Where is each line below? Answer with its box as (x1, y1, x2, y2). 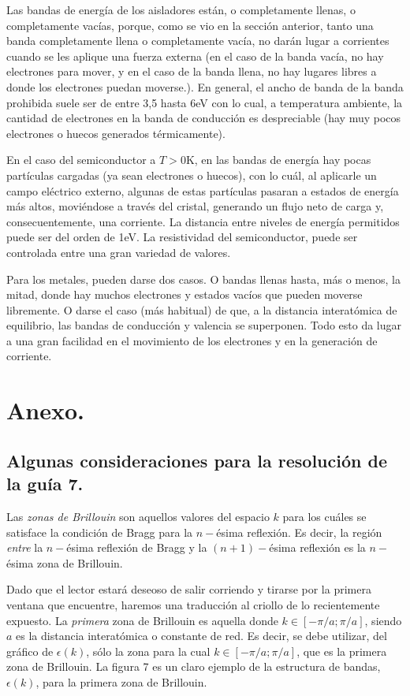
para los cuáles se (282, 508, 367, 525)
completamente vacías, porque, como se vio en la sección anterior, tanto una (6, 17, 374, 33)
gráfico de (6, 642, 54, 659)
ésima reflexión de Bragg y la (66, 539, 207, 556)
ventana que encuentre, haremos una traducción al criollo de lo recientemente (6, 597, 380, 612)
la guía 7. (6, 471, 84, 496)
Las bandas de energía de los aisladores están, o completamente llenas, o (6, 2, 356, 17)
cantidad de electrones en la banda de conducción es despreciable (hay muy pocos (6, 110, 401, 126)
